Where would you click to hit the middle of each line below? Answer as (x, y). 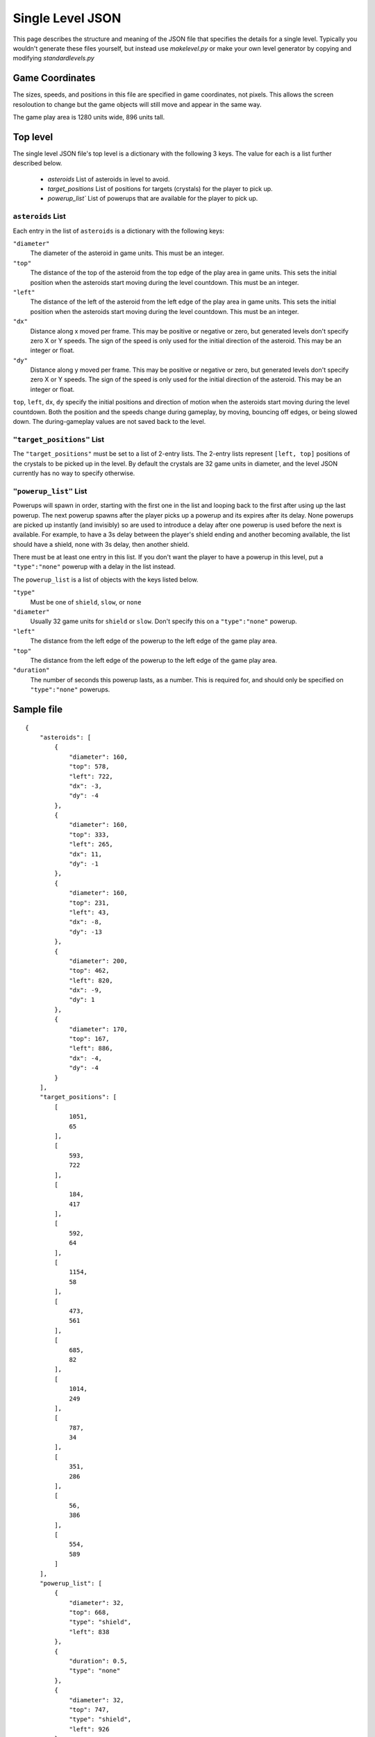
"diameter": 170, (99, 1029)
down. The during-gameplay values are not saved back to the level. (109, 422)
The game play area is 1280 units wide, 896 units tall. (89, 117)
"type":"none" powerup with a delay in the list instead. (94, 567)
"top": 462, (89, 971)
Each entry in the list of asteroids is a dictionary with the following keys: (119, 231)
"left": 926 (89, 1729)
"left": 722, (91, 776)
